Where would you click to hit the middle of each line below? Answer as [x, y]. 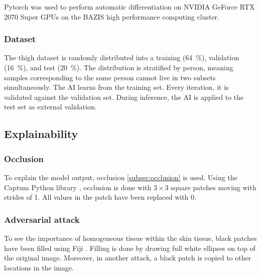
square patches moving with [214, 187]
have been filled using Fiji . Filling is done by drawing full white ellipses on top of [130, 248]
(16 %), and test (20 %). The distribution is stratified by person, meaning [119, 67]
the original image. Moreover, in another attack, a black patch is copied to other [128, 258]
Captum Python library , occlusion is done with [78, 187]
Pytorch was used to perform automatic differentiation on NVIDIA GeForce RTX [129, 7]
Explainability [41, 134]
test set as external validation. [50, 107]
